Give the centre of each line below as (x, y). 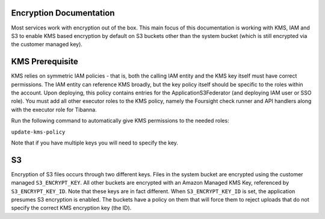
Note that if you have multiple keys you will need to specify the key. (95, 143)
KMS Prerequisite (45, 62)
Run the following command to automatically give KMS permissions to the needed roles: (120, 121)
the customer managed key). (47, 45)
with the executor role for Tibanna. (54, 109)
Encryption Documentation (63, 13)
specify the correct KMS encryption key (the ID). (71, 208)
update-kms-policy (38, 132)
